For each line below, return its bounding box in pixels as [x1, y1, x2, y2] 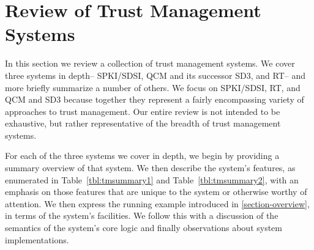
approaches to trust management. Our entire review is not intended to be [5, 105, 280, 117]
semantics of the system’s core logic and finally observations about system [5, 221, 282, 234]
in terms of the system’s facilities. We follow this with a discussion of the [5, 209, 278, 222]
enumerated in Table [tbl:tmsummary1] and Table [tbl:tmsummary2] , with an [5, 173, 299, 186]
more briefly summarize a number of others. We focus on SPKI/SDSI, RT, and [5, 81, 301, 94]
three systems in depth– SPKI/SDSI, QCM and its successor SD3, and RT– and [5, 68, 306, 81]
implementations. [5, 233, 69, 246]
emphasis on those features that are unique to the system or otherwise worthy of [5, 185, 307, 198]
